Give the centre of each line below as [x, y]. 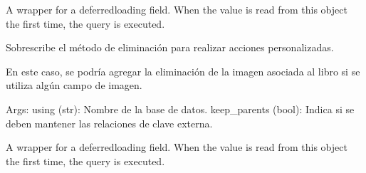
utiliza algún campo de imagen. [74, 85]
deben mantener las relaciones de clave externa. [109, 123]
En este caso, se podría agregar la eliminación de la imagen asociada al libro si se [183, 71]
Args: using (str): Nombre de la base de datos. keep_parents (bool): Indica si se [180, 109]
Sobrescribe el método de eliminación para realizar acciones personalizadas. [170, 47]
